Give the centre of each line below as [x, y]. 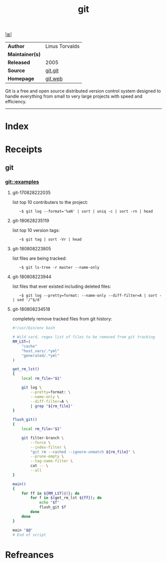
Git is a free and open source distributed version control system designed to [83, 91]
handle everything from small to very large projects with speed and [74, 96]
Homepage [21, 79]
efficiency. [16, 102]
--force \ [41, 442]
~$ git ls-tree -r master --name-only [59, 268]
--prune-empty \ [47, 457]
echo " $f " [49, 503]
